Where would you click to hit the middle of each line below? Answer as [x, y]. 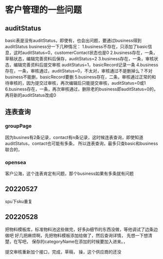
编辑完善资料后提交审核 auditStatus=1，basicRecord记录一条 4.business [86, 65]
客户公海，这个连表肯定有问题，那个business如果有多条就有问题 [69, 173]
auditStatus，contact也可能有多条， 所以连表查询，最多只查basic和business [81, 143]
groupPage [18, 126]
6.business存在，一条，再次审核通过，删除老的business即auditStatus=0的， [81, 89]
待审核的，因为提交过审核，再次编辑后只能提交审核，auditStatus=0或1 [75, 83]
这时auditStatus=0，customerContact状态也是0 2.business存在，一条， [85, 52]
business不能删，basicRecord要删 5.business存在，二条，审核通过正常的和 [81, 77]
